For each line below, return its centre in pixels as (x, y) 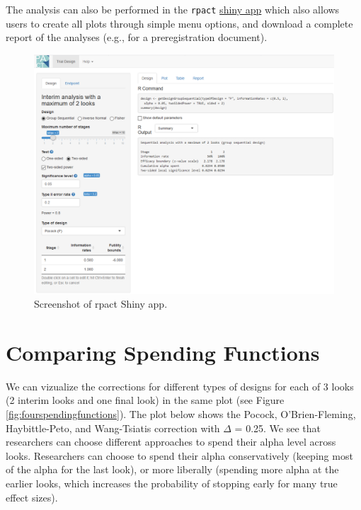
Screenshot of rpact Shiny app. (101, 304)
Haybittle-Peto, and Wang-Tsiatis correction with (113, 428)
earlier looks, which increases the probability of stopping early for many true (172, 483)
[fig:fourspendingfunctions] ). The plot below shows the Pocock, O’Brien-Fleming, (181, 414)
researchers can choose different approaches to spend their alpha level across (171, 442)
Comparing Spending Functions (163, 352)
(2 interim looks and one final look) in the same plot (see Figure (145, 400)
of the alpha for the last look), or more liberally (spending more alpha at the (172, 469)
